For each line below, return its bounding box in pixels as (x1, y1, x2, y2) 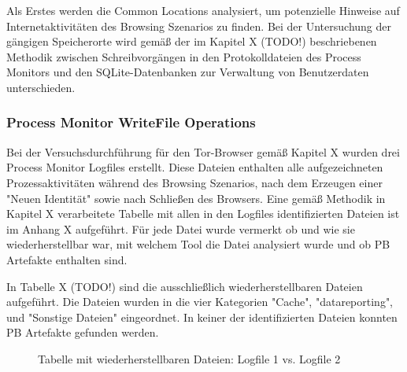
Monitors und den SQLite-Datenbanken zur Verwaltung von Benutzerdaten (6, 64, 369, 80)
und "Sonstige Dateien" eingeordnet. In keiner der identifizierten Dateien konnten (6, 308, 398, 325)
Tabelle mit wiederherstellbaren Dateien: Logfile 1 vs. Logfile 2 (38, 350, 341, 366)
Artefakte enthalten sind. (6, 251, 128, 267)
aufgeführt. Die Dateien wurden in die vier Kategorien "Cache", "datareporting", (6, 293, 394, 310)
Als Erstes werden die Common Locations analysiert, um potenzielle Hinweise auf (6, 2, 400, 18)
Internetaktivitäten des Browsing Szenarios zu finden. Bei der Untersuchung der (6, 17, 391, 34)
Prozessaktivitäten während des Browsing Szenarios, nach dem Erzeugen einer (6, 174, 383, 190)
